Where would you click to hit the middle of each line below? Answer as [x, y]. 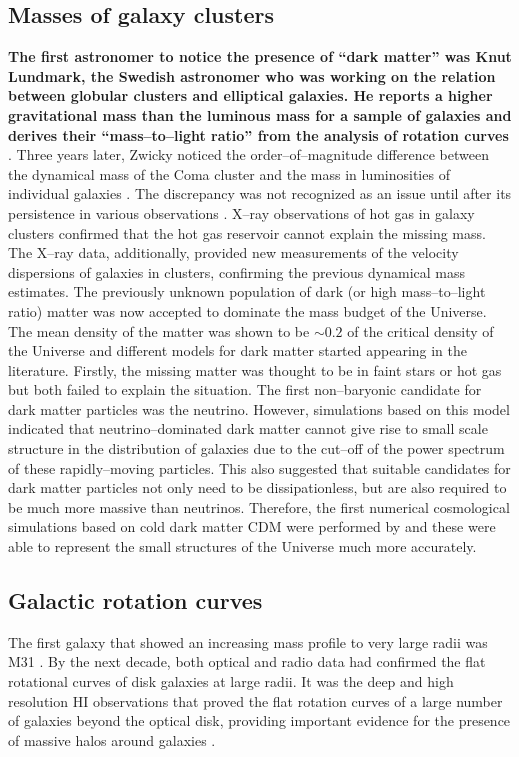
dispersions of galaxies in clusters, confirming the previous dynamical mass [237, 271]
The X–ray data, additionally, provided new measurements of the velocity [233, 252]
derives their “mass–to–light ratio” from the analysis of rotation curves [258, 134]
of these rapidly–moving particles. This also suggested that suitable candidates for [259, 467]
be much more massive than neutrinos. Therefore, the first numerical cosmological [259, 506]
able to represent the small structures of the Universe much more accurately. [242, 546]
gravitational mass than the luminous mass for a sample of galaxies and [260, 114]
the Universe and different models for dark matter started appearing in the [238, 350]
